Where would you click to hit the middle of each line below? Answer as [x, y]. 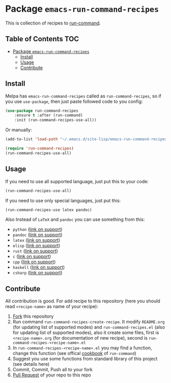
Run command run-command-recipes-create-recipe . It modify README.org [89, 322]
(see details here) [31, 364]
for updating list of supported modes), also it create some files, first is [86, 333]
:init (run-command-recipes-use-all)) [55, 120]
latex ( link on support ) [36, 240]
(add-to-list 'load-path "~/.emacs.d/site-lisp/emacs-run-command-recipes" [87, 139]
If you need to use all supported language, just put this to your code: [77, 181]
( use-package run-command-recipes [42, 111]
